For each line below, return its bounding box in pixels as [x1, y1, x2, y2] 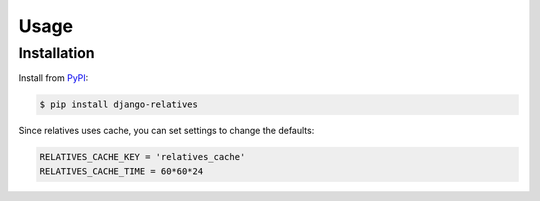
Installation [18, 44, 95, 62]
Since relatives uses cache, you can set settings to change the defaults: [18, 125, 315, 137]
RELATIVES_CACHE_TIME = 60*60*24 [39, 165, 204, 177]
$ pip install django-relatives [39, 99, 199, 110]
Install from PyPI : [18, 72, 89, 84]
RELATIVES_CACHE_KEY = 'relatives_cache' [39, 151, 246, 163]
